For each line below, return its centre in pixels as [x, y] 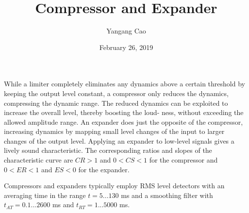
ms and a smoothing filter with [167, 195]
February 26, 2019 [126, 47]
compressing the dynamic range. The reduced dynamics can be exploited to [116, 103]
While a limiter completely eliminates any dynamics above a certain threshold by [124, 84]
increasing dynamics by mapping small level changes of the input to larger [114, 131]
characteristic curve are [39, 160]
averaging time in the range [45, 195]
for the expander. [104, 169]
